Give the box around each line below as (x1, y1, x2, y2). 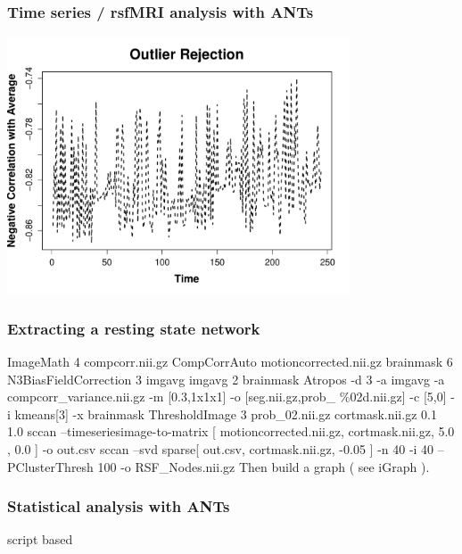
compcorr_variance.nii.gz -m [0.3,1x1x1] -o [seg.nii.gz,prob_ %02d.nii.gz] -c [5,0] (7, 387, 447, 406)
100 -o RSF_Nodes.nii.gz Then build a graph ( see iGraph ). (97, 457, 430, 475)
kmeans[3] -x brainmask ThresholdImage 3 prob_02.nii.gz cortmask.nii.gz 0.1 (14, 404, 437, 423)
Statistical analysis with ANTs (7, 495, 230, 517)
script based (7, 530, 73, 549)
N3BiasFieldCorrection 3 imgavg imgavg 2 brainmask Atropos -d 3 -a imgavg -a (7, 369, 445, 388)
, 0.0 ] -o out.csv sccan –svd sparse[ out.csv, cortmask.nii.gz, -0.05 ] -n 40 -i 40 (7, 440, 434, 458)
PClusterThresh (7, 457, 94, 475)
